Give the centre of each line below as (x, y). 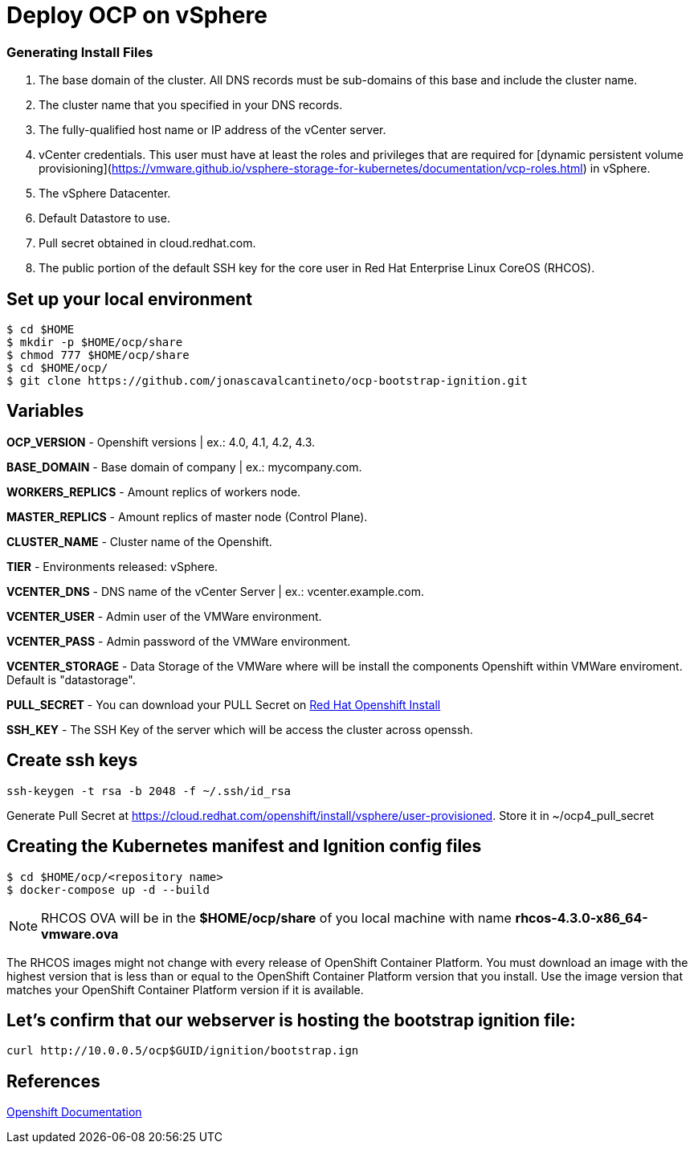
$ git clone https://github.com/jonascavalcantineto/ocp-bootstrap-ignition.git (267, 380)
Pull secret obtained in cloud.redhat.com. (147, 243)
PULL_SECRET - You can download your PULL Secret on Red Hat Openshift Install (224, 704)
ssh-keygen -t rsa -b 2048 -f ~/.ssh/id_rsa (149, 791)
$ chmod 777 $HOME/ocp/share (98, 355)
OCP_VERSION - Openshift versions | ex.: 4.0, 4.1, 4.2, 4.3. (161, 442)
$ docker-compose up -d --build (108, 889)
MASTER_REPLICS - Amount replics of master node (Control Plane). (187, 516)
